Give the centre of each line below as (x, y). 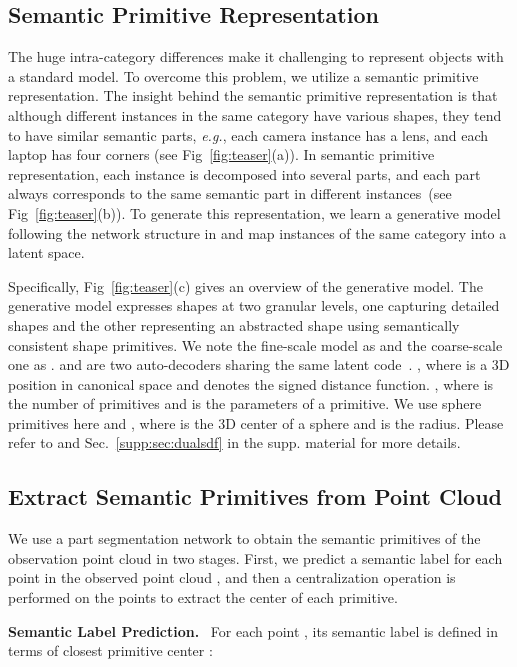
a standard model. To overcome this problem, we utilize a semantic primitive (243, 75)
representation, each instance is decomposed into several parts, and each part (244, 173)
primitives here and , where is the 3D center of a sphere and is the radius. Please (256, 422)
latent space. (46, 252)
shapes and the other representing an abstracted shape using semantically (234, 324)
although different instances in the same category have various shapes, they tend (255, 114)
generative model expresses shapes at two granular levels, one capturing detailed (254, 305)
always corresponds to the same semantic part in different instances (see (230, 193)
